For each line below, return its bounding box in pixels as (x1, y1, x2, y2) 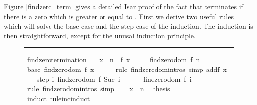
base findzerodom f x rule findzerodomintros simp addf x (27, 64, 227, 74)
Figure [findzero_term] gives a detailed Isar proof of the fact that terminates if (4, 1, 243, 11)
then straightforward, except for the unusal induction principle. (4, 30, 196, 40)
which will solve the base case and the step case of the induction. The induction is (4, 21, 253, 31)
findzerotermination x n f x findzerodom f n (27, 54, 200, 65)
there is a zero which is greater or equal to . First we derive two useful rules (4, 11, 234, 21)
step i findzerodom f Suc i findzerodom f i (36, 73, 192, 84)
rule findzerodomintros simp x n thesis (27, 83, 170, 94)
